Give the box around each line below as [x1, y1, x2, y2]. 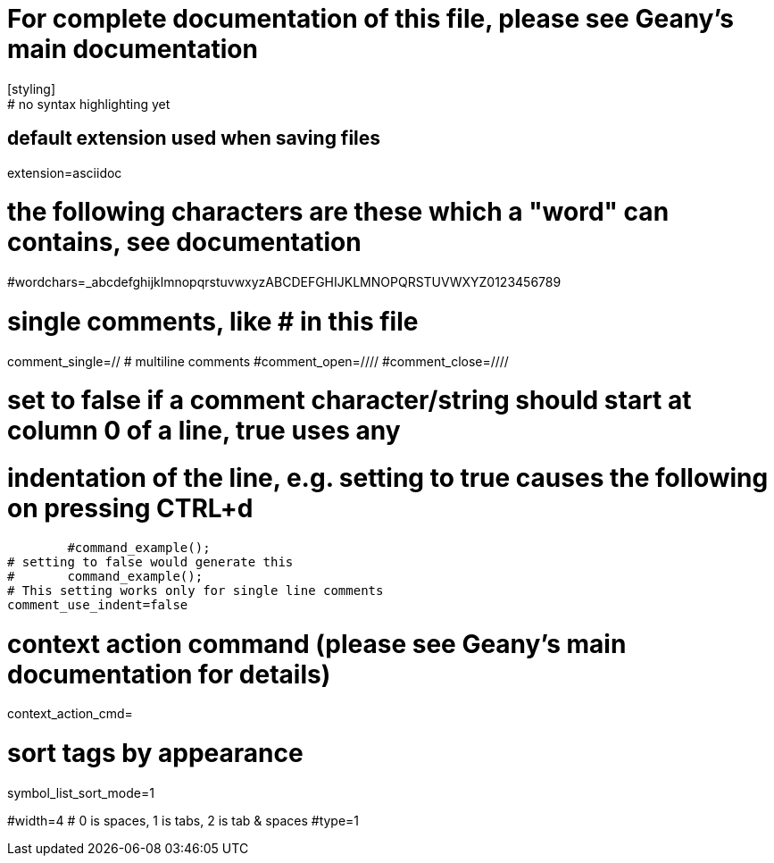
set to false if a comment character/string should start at [7, 385, 692, 416]
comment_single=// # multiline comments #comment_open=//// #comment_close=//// [7, 353, 509, 369]
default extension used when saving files [7, 127, 381, 150]
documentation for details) [7, 658, 331, 690]
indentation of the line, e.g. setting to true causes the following [7, 463, 769, 494]
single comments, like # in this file [7, 306, 419, 337]
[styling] [7, 80, 56, 96]
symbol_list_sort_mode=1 [7, 784, 154, 800]
